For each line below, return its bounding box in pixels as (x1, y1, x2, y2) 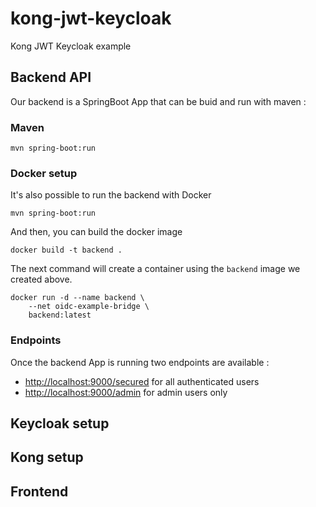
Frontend (10, 483, 69, 500)
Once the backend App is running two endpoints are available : (10, 356, 270, 368)
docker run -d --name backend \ (10, 293, 145, 303)
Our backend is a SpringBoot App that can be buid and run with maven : (10, 95, 307, 107)
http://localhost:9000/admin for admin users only (24, 386, 228, 398)
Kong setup (10, 449, 84, 466)
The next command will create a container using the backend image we (10, 263, 301, 275)
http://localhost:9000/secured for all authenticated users (24, 375, 260, 387)
